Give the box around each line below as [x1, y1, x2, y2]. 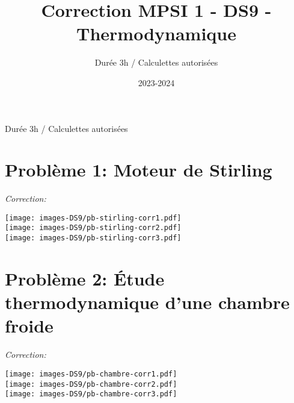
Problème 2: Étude [5, 266, 165, 290]
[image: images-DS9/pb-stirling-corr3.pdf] [5, 234, 182, 243]
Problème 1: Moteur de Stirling [5, 157, 272, 182]
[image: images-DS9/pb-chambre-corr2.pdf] [5, 380, 177, 389]
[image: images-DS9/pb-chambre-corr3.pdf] [5, 390, 177, 399]
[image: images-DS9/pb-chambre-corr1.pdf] [5, 369, 177, 378]
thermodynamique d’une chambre [5, 290, 290, 314]
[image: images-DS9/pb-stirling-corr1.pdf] [5, 213, 182, 222]
